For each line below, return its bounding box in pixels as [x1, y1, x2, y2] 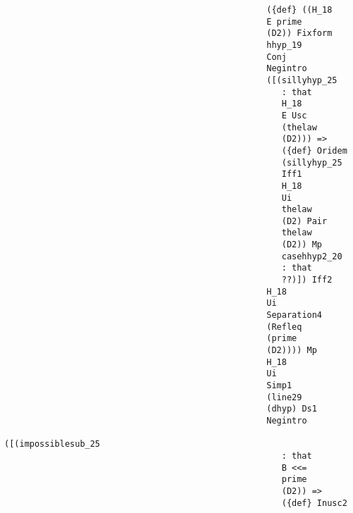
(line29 [266, 392, 302, 402]
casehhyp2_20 [281, 251, 342, 261]
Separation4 [266, 310, 323, 321]
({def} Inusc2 [281, 497, 347, 508]
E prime [266, 16, 302, 27]
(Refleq [266, 321, 302, 332]
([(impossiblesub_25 [4, 439, 101, 450]
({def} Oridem [281, 145, 347, 156]
